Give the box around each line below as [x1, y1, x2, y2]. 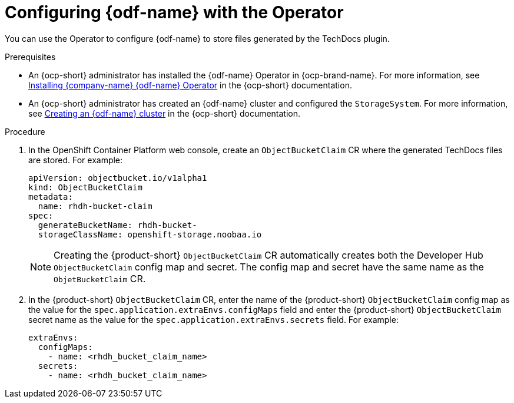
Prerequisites [5, 51, 56, 62]
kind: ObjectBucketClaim [28, 182, 142, 192]
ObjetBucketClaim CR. [54, 272, 146, 285]
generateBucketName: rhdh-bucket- [38, 220, 197, 230]
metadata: [28, 191, 73, 201]
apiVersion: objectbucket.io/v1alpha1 [28, 173, 207, 183]
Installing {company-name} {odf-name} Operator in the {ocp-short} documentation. [28, 80, 352, 90]
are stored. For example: [28, 154, 123, 165]
